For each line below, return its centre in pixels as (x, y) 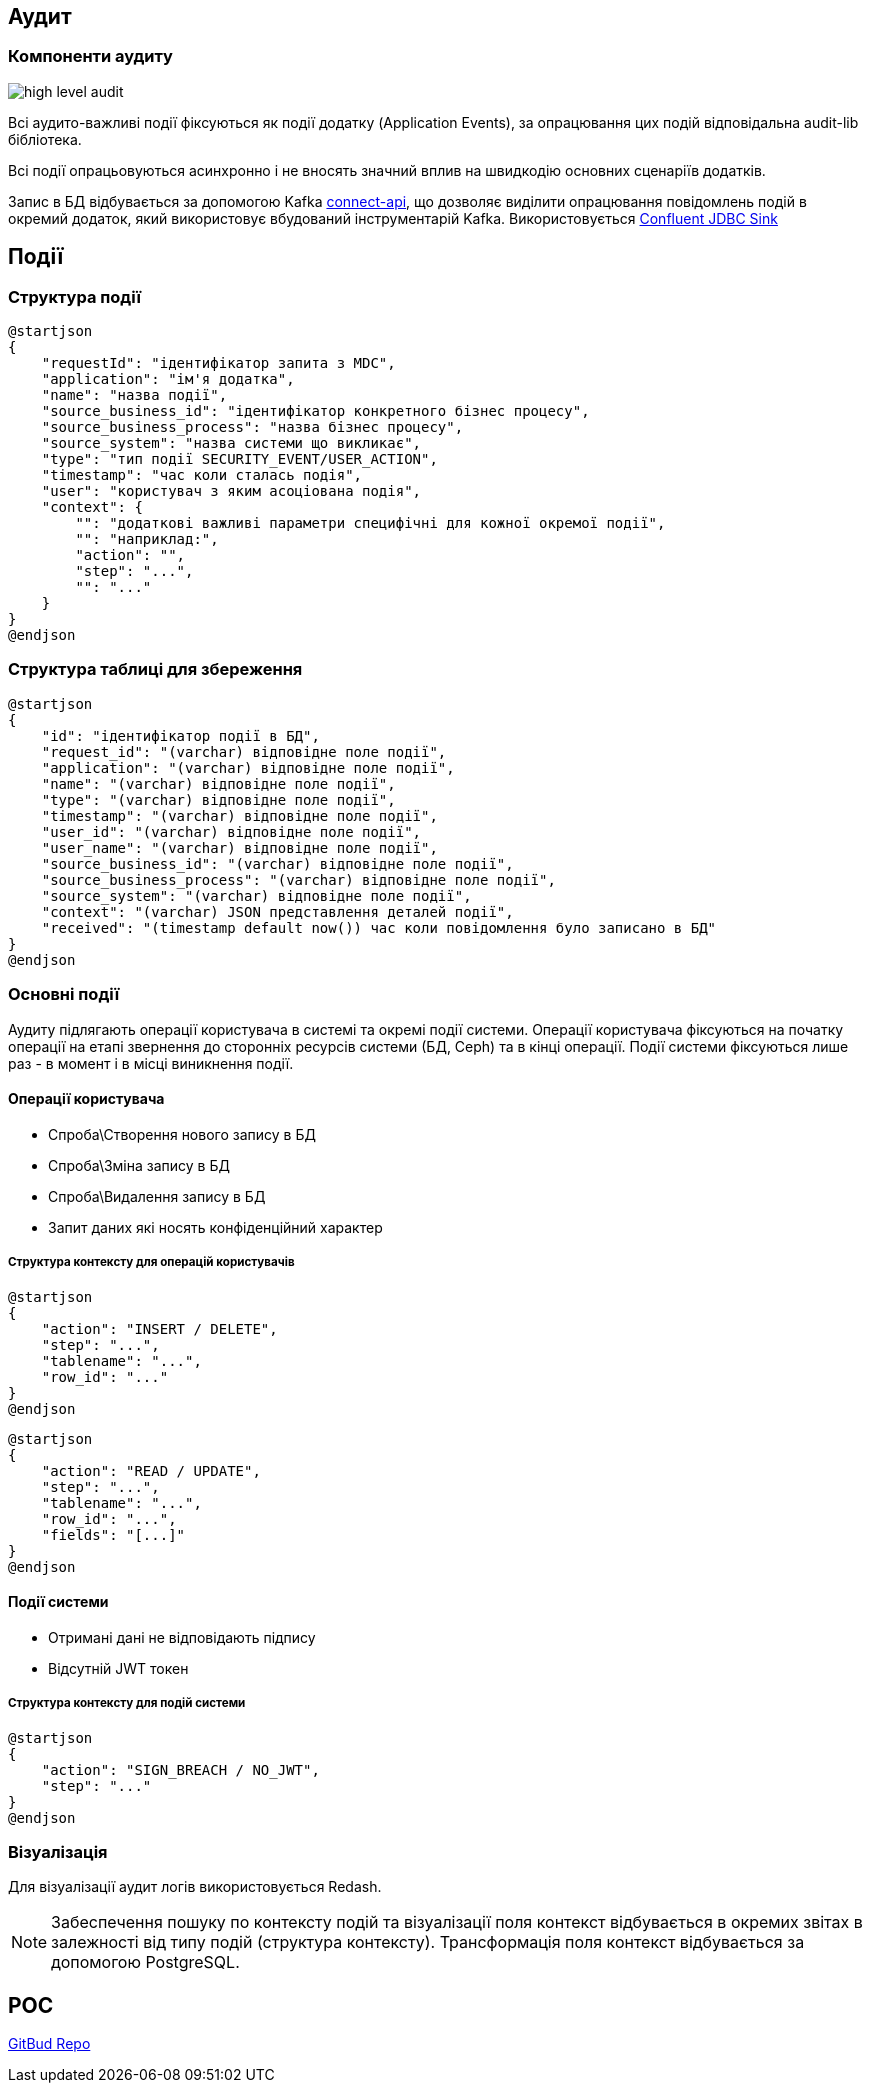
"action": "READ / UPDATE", (151, 1470)
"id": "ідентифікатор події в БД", (180, 735)
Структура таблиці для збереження (155, 669)
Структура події (75, 296)
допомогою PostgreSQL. (145, 1962)
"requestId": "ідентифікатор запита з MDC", (218, 363)
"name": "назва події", (134, 395)
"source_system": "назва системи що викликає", (231, 443)
